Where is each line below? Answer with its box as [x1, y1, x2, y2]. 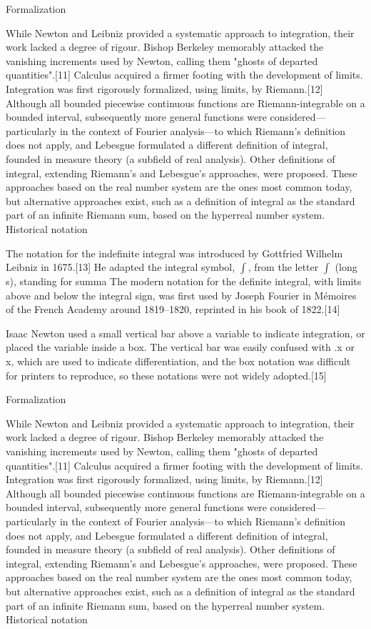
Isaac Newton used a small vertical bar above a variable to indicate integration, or [6, 325, 365, 340]
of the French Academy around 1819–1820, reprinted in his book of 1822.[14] [6, 302, 340, 317]
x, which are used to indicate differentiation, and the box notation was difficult [6, 354, 351, 369]
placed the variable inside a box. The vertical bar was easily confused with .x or [6, 340, 355, 355]
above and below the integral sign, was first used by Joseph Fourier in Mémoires [6, 287, 357, 302]
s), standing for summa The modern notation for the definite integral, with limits [6, 274, 362, 289]
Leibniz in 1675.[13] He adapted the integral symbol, [6, 259, 235, 274]
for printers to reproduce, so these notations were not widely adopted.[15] [6, 367, 327, 382]
